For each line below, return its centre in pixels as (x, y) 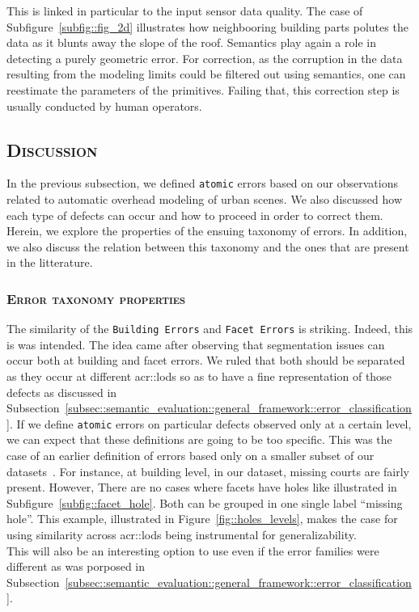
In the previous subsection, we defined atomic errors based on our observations (202, 183)
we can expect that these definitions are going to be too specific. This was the (199, 439)
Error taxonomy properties (96, 298)
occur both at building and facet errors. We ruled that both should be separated (206, 360)
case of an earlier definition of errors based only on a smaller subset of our (190, 456)
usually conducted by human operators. (104, 106)
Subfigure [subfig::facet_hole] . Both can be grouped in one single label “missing (205, 502)
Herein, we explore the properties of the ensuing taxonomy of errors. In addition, (207, 231)
